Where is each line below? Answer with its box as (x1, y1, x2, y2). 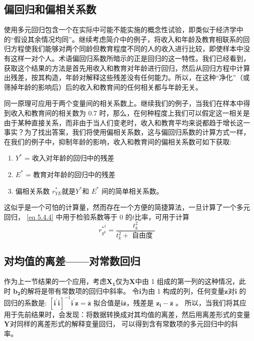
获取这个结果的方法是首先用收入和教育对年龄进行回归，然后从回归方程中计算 (4, 62, 250, 73)
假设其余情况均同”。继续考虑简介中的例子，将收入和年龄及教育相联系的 (14, 34, 243, 44)
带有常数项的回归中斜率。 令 (48, 285, 139, 296)
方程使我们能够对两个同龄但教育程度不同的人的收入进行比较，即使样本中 (10, 43, 243, 54)
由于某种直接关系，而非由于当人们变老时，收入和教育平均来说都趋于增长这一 (4, 117, 250, 127)
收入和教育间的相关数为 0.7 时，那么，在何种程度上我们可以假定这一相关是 (10, 107, 250, 118)
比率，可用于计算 (134, 211, 190, 221)
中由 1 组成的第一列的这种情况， (135, 276, 239, 286)
